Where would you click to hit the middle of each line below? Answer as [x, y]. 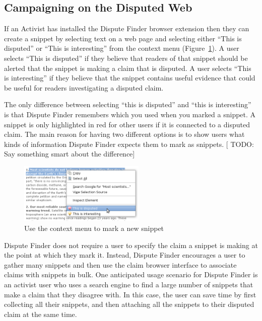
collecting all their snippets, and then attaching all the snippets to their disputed [129, 304]
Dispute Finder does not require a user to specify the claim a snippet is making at [131, 245]
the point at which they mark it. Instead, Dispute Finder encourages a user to [125, 255]
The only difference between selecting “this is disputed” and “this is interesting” [128, 104]
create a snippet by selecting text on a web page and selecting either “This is [123, 38]
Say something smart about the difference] [70, 154]
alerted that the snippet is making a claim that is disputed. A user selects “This [128, 68]
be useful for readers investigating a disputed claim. [84, 87]
